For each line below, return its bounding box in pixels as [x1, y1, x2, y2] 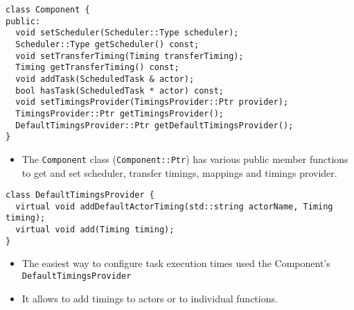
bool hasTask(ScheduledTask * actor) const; [15, 85, 224, 96]
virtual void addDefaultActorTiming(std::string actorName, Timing [15, 201, 333, 212]
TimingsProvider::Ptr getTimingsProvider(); [15, 108, 224, 119]
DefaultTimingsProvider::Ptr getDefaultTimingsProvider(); [15, 120, 294, 130]
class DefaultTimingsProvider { [6, 190, 154, 200]
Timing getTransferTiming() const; [15, 62, 179, 73]
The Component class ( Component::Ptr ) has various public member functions [21, 151, 348, 166]
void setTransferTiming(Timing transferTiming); [15, 51, 244, 61]
